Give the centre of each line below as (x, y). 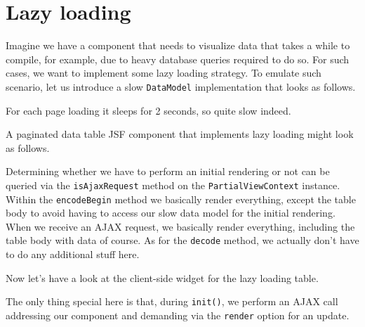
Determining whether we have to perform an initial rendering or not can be (168, 171)
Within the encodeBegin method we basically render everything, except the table (181, 199)
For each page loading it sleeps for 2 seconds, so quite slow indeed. (148, 110)
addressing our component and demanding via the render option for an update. (178, 315)
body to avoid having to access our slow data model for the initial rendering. (171, 213)
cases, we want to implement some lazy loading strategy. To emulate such (164, 73)
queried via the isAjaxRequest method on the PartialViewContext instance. (173, 185)
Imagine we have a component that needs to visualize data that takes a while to (178, 45)
